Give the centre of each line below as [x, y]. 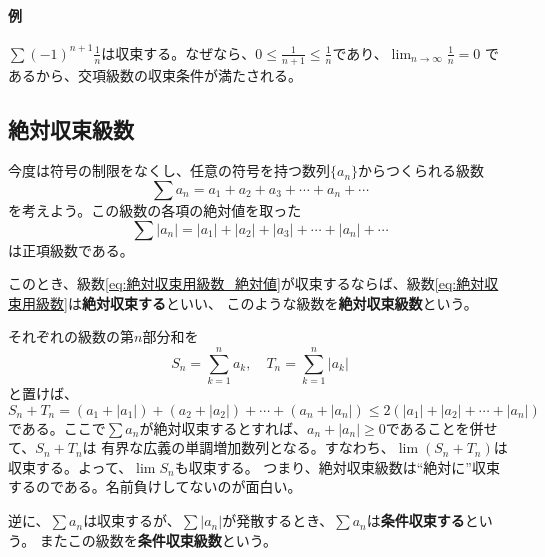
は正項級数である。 [71, 249]
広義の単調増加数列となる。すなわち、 [269, 447]
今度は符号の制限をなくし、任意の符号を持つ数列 [169, 170]
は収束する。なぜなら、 [178, 52]
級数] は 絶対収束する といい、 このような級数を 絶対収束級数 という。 [256, 302]
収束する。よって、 [70, 466]
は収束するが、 [132, 520]
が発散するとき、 [278, 520]
